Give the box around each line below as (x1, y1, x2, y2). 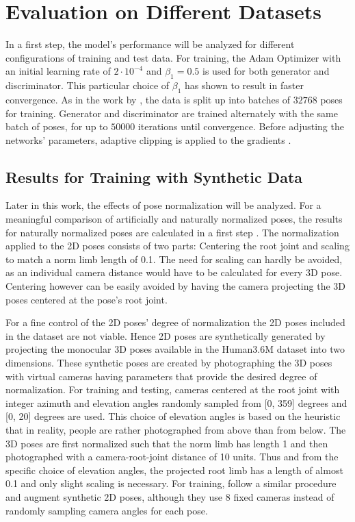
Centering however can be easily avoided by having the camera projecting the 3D (5, 279, 346, 293)
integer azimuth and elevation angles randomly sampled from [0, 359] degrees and (5, 395, 347, 410)
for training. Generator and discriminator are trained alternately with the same (5, 105, 338, 120)
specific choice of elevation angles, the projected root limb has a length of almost (5, 462, 343, 477)
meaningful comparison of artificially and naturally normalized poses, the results (5, 212, 343, 226)
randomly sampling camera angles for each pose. (5, 503, 208, 517)
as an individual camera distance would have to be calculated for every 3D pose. (5, 265, 343, 279)
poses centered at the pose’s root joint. (5, 292, 168, 306)
